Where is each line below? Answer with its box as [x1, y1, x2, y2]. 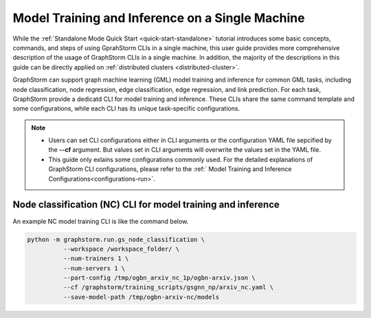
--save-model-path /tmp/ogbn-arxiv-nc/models [63, 293, 220, 301]
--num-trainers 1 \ [63, 255, 129, 262]
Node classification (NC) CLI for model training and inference [12, 199, 280, 211]
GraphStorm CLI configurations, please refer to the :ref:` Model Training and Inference [48, 165, 292, 173]
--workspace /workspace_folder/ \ [63, 245, 180, 253]
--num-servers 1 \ [63, 264, 126, 272]
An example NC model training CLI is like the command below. [12, 217, 189, 225]
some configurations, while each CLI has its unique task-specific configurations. [12, 104, 240, 113]
